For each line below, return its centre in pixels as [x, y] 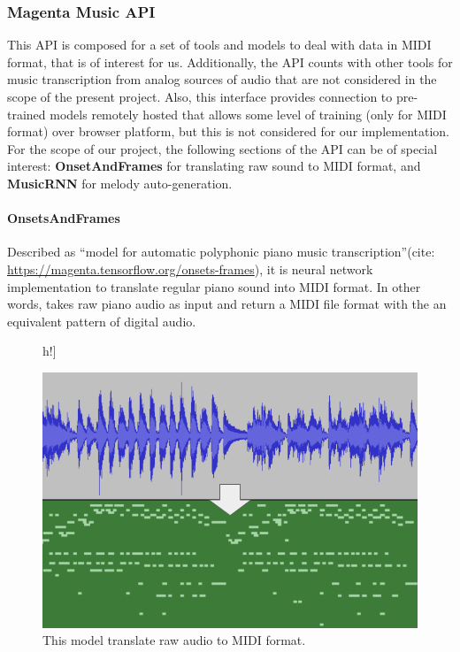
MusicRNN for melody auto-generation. [120, 183]
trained [27, 114]
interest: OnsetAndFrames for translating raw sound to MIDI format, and [214, 166]
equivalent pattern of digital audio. [102, 321]
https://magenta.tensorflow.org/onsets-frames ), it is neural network [190, 268]
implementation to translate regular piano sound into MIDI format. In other [214, 286]
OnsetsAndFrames [64, 218]
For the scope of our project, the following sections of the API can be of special [222, 148]
